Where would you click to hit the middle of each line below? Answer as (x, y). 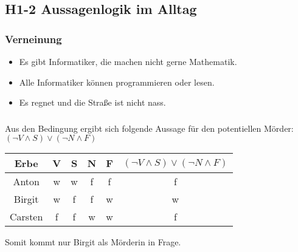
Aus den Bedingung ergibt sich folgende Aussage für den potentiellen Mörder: (149, 128)
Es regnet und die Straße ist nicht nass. (92, 102)
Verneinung (33, 39)
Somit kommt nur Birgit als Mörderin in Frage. (93, 242)
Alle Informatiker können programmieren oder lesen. (117, 82)
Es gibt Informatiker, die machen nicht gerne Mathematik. (128, 61)
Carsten (26, 217)
